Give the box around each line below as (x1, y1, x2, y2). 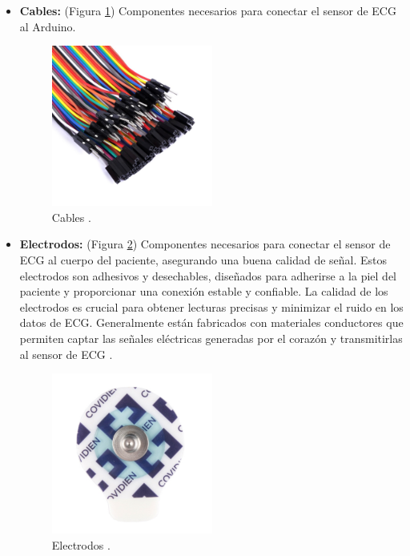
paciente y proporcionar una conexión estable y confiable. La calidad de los (19, 283, 388, 300)
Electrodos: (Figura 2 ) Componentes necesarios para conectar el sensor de (19, 236, 391, 252)
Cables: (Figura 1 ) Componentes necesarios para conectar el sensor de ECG (19, 2, 396, 18)
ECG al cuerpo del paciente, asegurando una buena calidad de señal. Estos (19, 252, 388, 268)
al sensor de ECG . (19, 345, 113, 362)
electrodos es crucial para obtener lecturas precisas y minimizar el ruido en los (19, 298, 404, 315)
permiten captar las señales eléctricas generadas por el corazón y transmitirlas (19, 330, 403, 347)
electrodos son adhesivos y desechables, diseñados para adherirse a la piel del (19, 267, 396, 284)
